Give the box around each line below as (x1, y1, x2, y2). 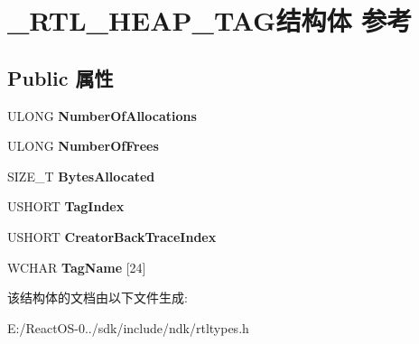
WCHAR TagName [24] (7, 257, 146, 276)
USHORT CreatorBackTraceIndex (7, 227, 217, 246)
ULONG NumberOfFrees (7, 136, 159, 155)
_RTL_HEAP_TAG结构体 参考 (7, 2, 413, 39)
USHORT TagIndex (7, 197, 125, 216)
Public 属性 (7, 63, 114, 91)
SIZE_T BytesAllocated (7, 166, 155, 185)
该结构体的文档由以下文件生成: (7, 288, 188, 307)
